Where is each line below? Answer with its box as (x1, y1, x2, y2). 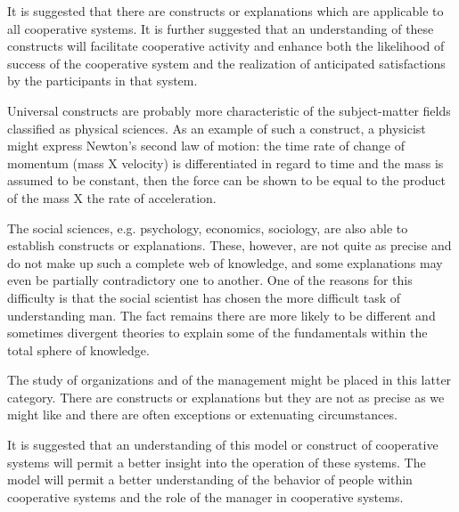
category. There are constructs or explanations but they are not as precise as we (7, 387, 445, 406)
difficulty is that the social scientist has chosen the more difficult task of (7, 288, 401, 306)
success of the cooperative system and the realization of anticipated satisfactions (7, 53, 446, 72)
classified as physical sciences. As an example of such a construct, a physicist (7, 118, 426, 137)
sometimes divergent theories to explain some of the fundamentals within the (7, 323, 428, 342)
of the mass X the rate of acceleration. (7, 188, 217, 207)
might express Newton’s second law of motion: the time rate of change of (7, 136, 405, 155)
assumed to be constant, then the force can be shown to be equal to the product (7, 171, 446, 190)
